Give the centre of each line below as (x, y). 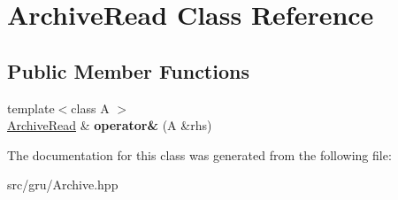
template (31, 108)
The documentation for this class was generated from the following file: (199, 154)
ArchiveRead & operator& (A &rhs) (110, 125)
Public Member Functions (128, 70)
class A (90, 108)
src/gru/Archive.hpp (63, 185)
